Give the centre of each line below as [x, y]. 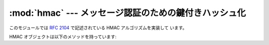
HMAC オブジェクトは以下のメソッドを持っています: [63, 37]
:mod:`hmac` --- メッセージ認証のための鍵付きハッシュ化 [128, 13]
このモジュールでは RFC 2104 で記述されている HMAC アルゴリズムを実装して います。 [98, 28]
